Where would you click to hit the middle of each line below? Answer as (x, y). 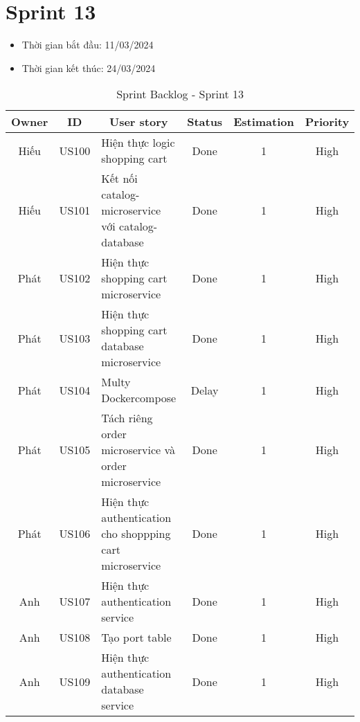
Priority (327, 122)
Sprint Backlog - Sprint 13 (180, 94)
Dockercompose (139, 398)
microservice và (138, 450)
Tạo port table (136, 638)
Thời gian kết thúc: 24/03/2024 (89, 67)
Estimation (264, 122)
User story (138, 122)
